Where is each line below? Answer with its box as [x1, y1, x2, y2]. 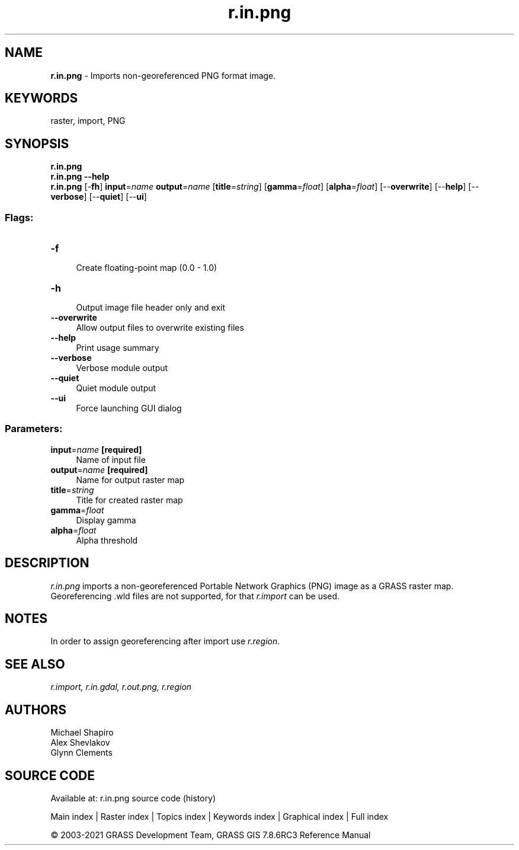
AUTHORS [5, 702, 67, 717]
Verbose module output [76, 363, 168, 373]
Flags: [5, 211, 34, 223]
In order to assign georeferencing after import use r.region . [50, 636, 280, 647]
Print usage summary [76, 343, 159, 353]
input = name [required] [50, 444, 142, 455]
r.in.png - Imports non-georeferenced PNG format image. [50, 70, 276, 81]
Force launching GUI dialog [76, 403, 182, 414]
